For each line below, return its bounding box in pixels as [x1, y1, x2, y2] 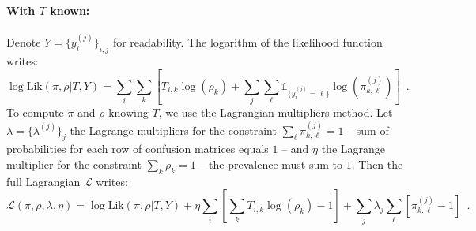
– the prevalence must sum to [199, 156, 343, 173]
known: [50, 2, 90, 18]
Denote [6, 34, 41, 50]
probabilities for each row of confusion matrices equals [6, 140, 269, 157]
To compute [6, 104, 64, 121]
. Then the [351, 156, 403, 173]
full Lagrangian [6, 173, 81, 189]
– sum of [347, 121, 389, 138]
